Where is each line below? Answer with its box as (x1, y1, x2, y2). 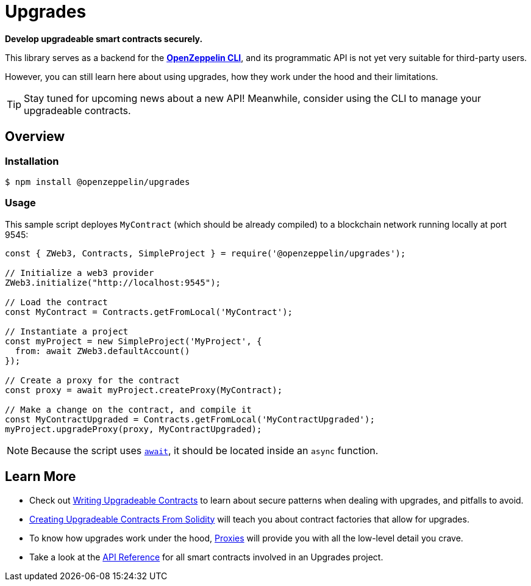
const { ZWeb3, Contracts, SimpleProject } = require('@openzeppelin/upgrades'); (5, 248, 406, 258)
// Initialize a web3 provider (5, 267, 154, 278)
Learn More (5, 469, 76, 485)
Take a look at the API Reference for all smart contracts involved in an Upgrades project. (29, 551, 383, 562)
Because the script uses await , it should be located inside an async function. (31, 444, 379, 457)
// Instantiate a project (5, 326, 129, 336)
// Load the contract (5, 297, 108, 307)
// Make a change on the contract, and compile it (5, 404, 252, 414)
